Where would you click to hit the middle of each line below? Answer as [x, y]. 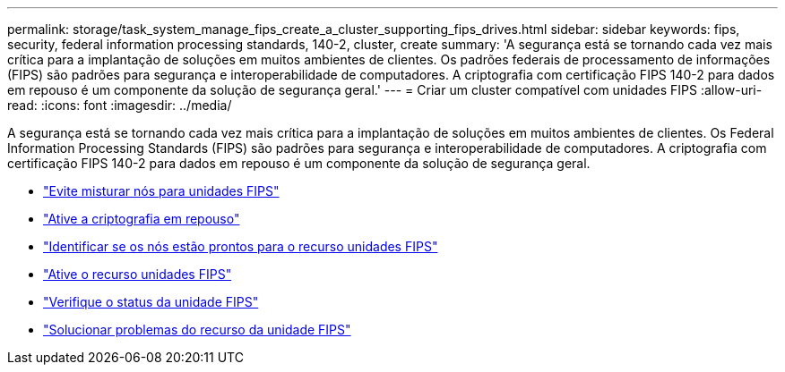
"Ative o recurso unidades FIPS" [138, 274]
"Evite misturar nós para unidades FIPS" [161, 191]
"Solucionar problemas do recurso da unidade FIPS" [197, 330]
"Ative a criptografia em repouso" [142, 219]
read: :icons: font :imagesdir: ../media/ [120, 105]
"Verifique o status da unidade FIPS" [151, 302]
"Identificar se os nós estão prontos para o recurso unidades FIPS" [241, 246]
